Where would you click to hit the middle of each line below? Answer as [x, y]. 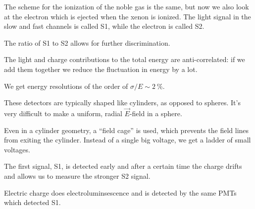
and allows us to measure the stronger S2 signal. [77, 175]
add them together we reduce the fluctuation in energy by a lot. [101, 69]
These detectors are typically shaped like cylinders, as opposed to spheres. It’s [122, 103]
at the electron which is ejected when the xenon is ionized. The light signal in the [127, 16]
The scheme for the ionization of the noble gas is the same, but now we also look [127, 6]
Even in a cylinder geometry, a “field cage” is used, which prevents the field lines [127, 130]
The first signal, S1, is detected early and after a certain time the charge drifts [123, 166]
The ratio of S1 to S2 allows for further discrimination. [87, 42]
